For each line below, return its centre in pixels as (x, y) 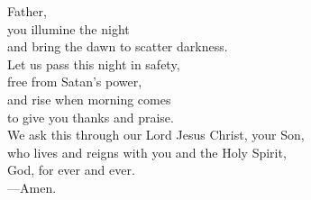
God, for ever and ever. (71, 170)
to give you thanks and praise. (91, 117)
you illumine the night (69, 28)
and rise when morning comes (89, 99)
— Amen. (32, 187)
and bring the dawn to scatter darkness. (118, 46)
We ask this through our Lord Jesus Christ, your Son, (156, 135)
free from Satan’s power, (75, 82)
